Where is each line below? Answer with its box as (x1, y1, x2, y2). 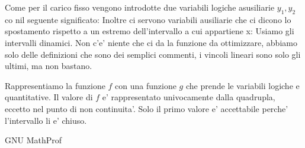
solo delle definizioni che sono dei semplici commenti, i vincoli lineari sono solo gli (5, 48, 301, 60)
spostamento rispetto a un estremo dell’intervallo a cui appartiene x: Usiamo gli (5, 25, 294, 37)
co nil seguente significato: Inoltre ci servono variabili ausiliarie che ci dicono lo (5, 13, 291, 25)
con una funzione (115, 79, 176, 91)
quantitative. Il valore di (5, 91, 93, 103)
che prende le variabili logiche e (185, 79, 300, 91)
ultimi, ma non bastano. (5, 60, 92, 72)
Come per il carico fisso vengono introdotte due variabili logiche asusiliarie (5, 1, 275, 13)
